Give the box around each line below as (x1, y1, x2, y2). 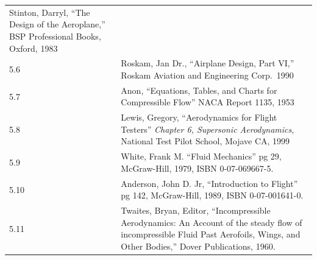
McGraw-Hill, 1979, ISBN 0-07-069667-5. (121, 161, 274, 174)
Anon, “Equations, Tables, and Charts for (121, 83, 277, 96)
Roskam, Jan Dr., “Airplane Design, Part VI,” (121, 57, 294, 69)
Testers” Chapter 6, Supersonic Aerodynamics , (121, 122, 294, 135)
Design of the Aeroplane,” (9, 18, 105, 30)
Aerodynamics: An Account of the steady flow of (121, 216, 302, 228)
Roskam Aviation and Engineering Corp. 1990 (121, 68, 294, 81)
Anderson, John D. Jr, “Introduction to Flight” (121, 177, 298, 189)
